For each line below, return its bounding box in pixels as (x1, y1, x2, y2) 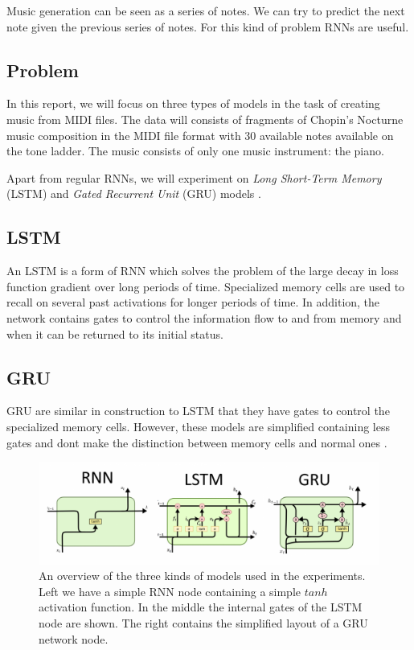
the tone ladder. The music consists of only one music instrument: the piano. (6, 142, 384, 159)
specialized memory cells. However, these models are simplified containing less (6, 418, 390, 434)
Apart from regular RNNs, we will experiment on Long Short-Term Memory (6, 169, 382, 186)
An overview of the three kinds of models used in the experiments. (39, 567, 366, 584)
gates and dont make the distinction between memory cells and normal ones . (6, 434, 387, 450)
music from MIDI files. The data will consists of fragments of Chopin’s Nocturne (6, 110, 404, 127)
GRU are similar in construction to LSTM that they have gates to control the (6, 402, 390, 419)
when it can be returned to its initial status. (6, 325, 223, 342)
